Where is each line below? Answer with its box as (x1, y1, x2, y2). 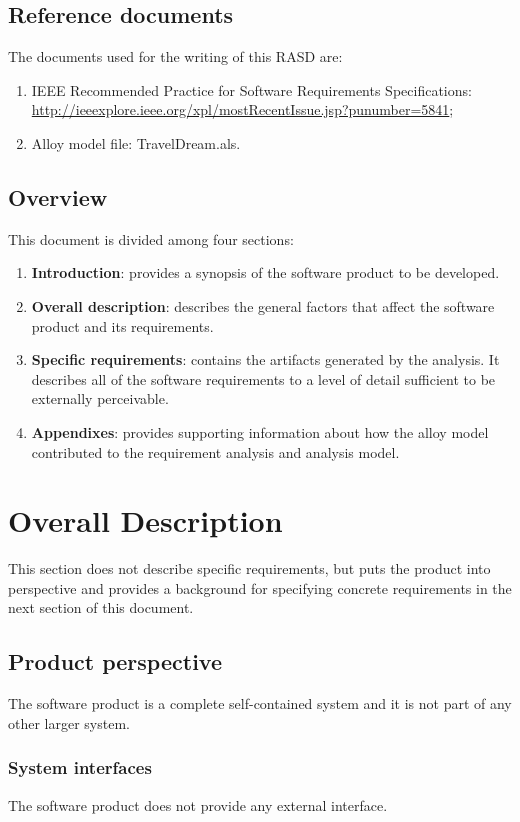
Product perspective (8, 646, 222, 677)
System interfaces (8, 755, 152, 780)
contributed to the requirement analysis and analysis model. (31, 441, 400, 462)
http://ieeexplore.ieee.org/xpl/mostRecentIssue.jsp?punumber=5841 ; (31, 99, 454, 120)
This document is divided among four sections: (8, 228, 294, 249)
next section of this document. (8, 597, 194, 618)
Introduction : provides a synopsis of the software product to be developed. (31, 262, 500, 283)
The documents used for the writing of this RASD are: (8, 46, 343, 67)
